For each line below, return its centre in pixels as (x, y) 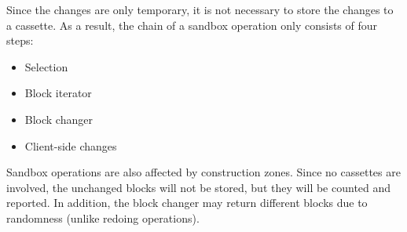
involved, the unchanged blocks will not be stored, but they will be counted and (199, 187)
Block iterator (58, 93)
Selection (46, 66)
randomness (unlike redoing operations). (103, 217)
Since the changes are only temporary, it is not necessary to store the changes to (200, 9)
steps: (20, 40)
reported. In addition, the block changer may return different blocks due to (187, 203)
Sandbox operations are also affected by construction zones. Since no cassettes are (203, 172)
